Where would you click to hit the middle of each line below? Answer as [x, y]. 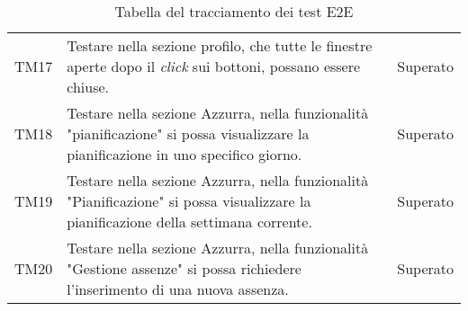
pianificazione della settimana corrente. [189, 222]
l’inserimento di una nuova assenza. [178, 289]
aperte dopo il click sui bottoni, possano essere [214, 66]
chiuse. [88, 87]
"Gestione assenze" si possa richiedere [184, 268]
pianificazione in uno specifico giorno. [184, 154]
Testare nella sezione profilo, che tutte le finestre [220, 45]
